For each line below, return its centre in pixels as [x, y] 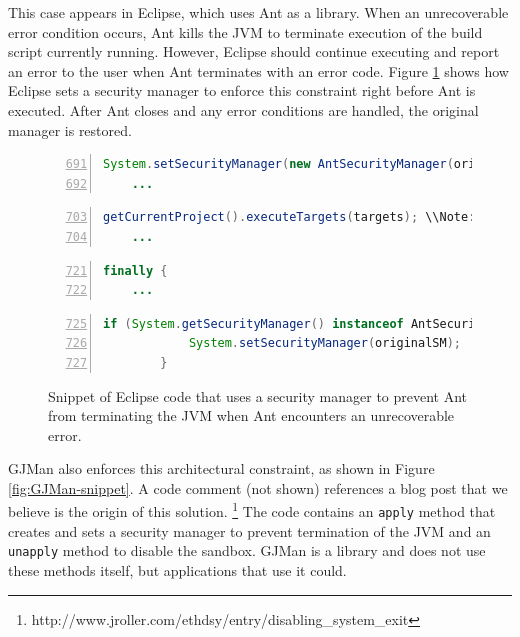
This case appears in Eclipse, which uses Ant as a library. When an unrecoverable [258, 12]
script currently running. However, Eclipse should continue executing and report [254, 51]
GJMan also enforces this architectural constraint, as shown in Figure [221, 468]
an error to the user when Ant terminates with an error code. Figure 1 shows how [258, 70]
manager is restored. [70, 129]
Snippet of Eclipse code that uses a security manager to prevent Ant [258, 395]
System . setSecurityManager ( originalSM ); [324, 343]
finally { [135, 270]
